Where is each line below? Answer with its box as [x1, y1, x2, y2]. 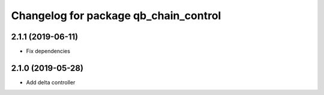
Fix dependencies [26, 48, 70, 55]
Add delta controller [26, 78, 76, 86]
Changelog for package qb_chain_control [11, 9, 221, 22]
